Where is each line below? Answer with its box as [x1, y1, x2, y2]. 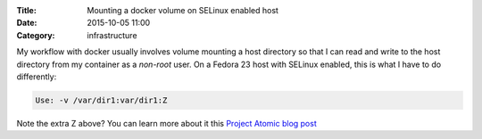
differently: [16, 71, 57, 82]
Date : [16, 18, 37, 29]
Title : [16, 5, 37, 15]
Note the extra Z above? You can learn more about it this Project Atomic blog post [16, 118, 317, 128]
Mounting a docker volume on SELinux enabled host [87, 5, 278, 15]
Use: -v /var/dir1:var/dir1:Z [35, 94, 168, 105]
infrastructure [87, 29, 137, 40]
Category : [16, 29, 55, 40]
